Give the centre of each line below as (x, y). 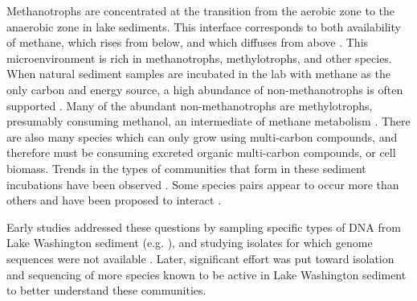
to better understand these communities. (106, 290)
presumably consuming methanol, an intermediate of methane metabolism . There (208, 121)
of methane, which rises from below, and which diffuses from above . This (188, 42)
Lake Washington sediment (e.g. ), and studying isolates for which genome (190, 243)
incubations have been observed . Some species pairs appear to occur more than (203, 184)
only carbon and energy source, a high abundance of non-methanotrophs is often (205, 89)
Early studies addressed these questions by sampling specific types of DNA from (204, 227)
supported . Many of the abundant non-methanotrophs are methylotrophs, (190, 105)
